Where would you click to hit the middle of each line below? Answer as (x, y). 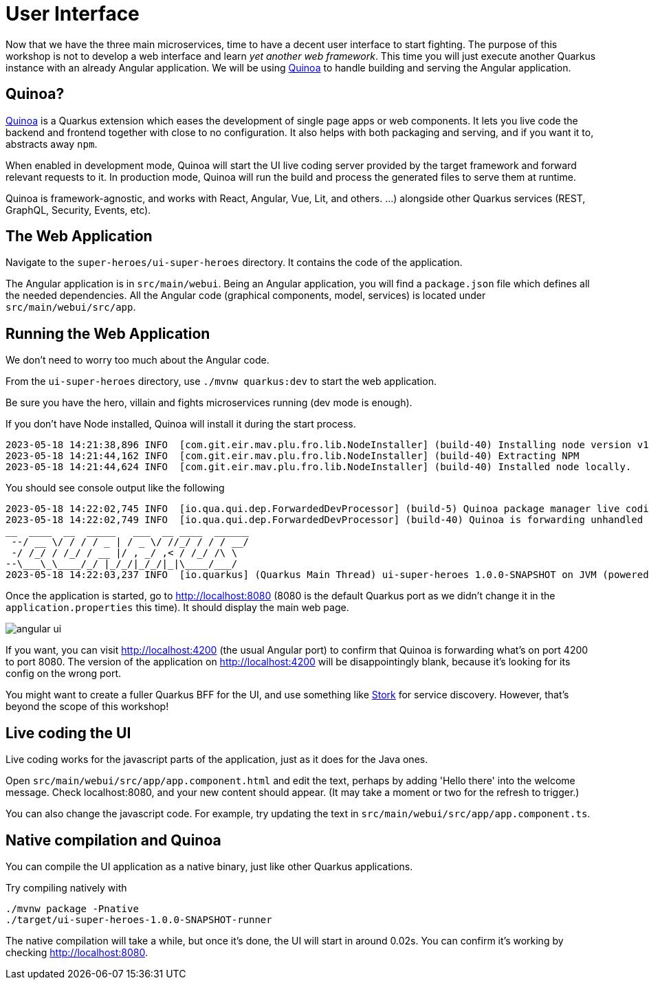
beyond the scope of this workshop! (87, 707)
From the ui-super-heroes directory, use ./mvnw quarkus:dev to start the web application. (221, 381)
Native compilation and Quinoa (113, 840)
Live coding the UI (68, 733)
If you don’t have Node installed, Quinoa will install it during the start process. (181, 424)
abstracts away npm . (52, 144)
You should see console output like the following (115, 488)
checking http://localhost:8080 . (77, 952)
